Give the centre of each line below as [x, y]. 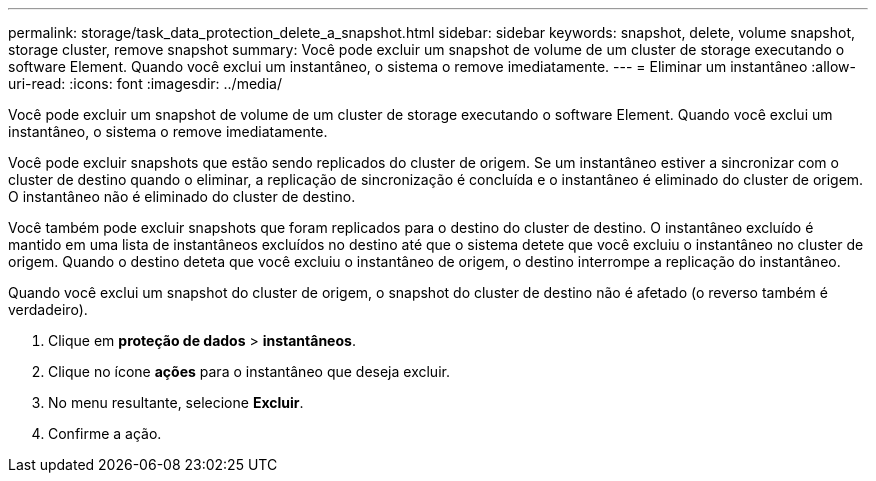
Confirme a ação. [105, 433]
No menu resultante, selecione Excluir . [176, 402]
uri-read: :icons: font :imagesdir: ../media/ [145, 83]
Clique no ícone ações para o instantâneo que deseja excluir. [249, 371]
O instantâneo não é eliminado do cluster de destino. [182, 196]
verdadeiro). [48, 309]
